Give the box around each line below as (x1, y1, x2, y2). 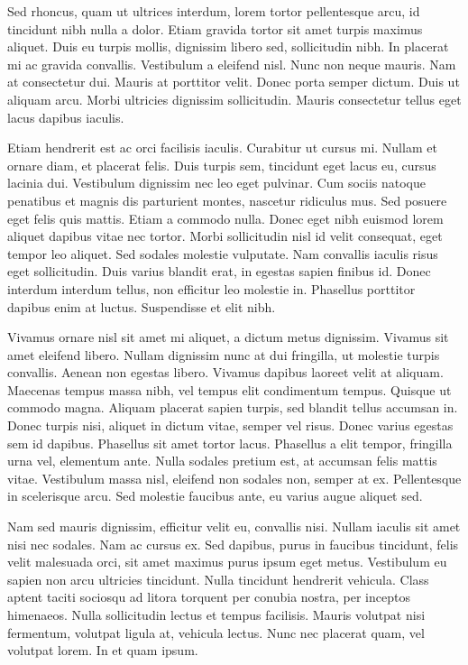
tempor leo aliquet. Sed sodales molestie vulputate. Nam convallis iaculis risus (7, 244, 438, 263)
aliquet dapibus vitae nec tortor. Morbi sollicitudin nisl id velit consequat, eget (7, 226, 443, 245)
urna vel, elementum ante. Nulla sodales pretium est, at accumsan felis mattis (7, 451, 437, 470)
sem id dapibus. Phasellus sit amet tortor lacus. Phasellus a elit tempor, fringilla (7, 433, 453, 452)
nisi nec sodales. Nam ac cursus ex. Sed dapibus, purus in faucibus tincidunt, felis (7, 534, 459, 553)
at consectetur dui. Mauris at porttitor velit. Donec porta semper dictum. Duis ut (7, 72, 460, 91)
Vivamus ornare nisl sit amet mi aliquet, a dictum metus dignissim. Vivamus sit (7, 328, 449, 346)
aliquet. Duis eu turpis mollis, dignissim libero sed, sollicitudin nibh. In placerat (7, 37, 449, 56)
